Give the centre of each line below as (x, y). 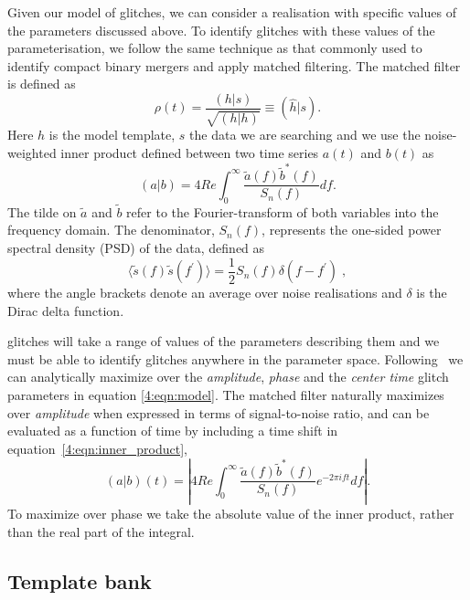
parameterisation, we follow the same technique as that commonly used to (215, 48)
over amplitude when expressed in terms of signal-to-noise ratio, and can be (219, 412)
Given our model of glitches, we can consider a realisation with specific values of (232, 12)
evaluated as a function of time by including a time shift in (173, 431)
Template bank (80, 580)
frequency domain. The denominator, (111, 230)
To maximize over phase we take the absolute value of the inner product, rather (231, 513)
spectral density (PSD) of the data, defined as (136, 247)
